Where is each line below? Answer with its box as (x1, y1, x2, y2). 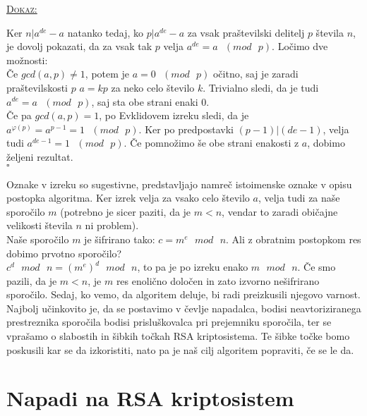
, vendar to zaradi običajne (222, 204, 338, 219)
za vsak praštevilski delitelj (187, 25, 305, 39)
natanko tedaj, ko (67, 25, 143, 39)
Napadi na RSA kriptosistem (6, 384, 294, 412)
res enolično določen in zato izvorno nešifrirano (116, 273, 320, 288)
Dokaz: (6, 1, 37, 16)
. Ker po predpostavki (138, 121, 234, 136)
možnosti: (6, 52, 48, 67)
